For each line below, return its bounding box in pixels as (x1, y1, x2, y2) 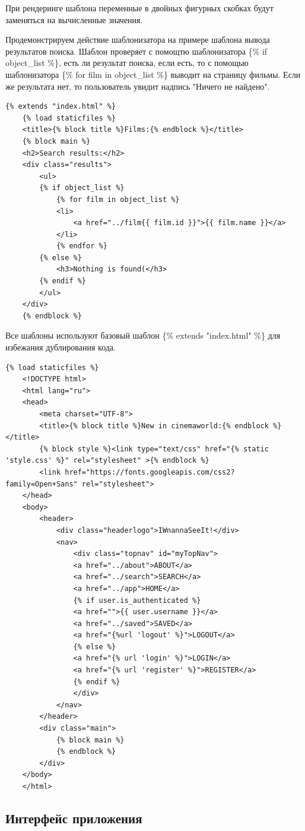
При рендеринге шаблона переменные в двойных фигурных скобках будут (5, 2, 274, 14)
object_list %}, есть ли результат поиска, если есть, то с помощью (5, 56, 249, 69)
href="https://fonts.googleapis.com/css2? (65, 467, 235, 476)
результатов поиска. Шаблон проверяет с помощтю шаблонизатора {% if (5, 45, 268, 57)
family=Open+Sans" (5, 479, 78, 488)
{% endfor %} (56, 242, 107, 251)
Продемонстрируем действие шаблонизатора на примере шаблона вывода (5, 33, 270, 46)
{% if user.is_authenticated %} (73, 596, 201, 605)
